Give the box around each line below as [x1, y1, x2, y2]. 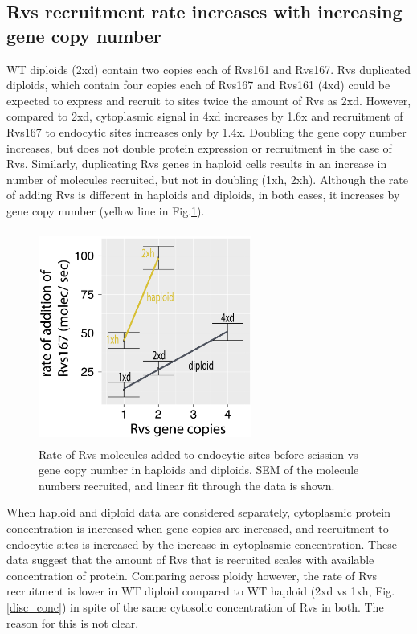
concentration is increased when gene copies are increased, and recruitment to [6, 520, 389, 537]
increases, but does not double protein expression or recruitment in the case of [6, 139, 392, 156]
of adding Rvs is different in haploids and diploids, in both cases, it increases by [6, 186, 400, 203]
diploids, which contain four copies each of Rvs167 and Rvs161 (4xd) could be [6, 76, 390, 93]
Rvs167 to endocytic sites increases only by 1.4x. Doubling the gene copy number [6, 123, 407, 140]
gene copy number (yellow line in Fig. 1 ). [6, 202, 205, 219]
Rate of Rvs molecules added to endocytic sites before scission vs [39, 445, 358, 462]
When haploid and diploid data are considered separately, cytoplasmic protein [6, 504, 390, 521]
